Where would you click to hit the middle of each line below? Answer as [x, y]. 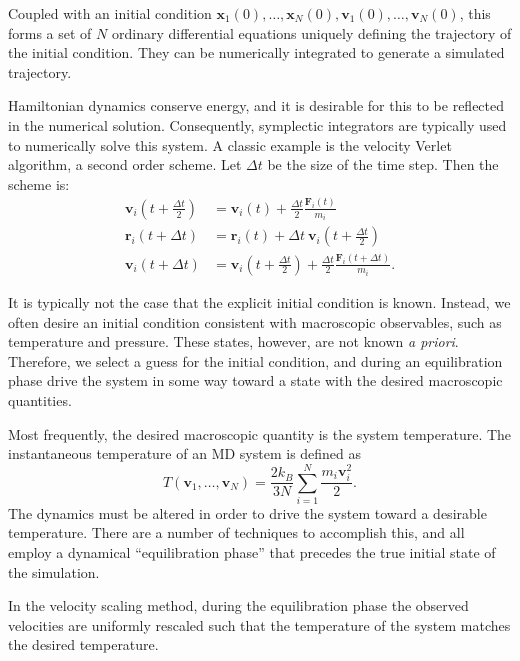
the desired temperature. [83, 644]
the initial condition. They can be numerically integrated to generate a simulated [256, 52]
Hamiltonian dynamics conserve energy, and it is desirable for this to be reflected [256, 105]
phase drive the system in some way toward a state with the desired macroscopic [255, 380]
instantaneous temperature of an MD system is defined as [185, 453]
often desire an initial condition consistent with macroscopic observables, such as [255, 321]
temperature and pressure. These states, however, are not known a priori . [233, 341]
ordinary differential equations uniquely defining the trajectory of [311, 32]
